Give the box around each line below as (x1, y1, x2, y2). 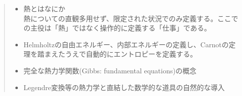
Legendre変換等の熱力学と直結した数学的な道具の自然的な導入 (23, 82, 225, 92)
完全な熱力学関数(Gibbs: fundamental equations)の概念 (23, 65, 196, 75)
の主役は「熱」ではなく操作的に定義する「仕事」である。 (23, 23, 211, 33)
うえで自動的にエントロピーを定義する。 (65, 49, 197, 59)
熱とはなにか (23, 3, 65, 13)
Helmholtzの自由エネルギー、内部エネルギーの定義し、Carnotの (23, 39, 229, 49)
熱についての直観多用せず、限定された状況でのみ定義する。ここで (23, 13, 239, 23)
